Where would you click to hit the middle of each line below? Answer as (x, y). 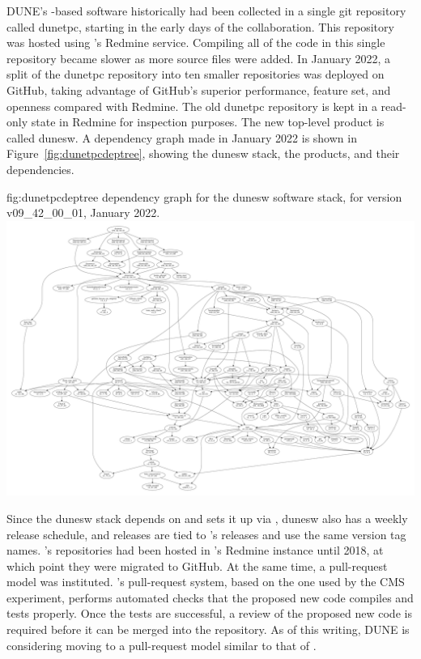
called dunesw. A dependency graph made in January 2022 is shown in (182, 137)
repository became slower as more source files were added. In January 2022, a (199, 58)
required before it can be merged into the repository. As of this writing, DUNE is (208, 629)
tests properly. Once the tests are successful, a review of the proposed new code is (209, 613)
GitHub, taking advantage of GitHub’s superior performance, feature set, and (199, 89)
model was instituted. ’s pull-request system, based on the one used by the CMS (206, 582)
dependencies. (40, 169)
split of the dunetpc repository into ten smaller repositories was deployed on (196, 74)
